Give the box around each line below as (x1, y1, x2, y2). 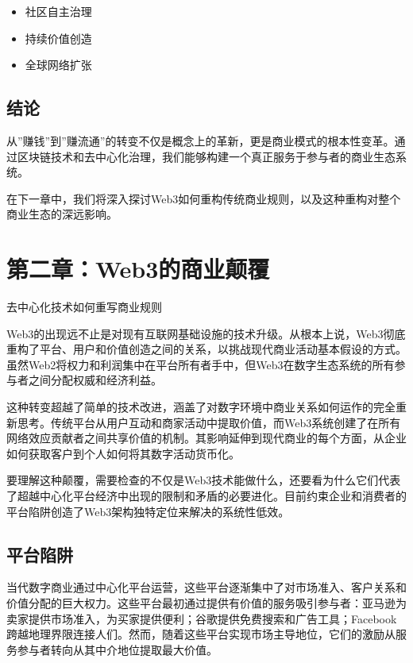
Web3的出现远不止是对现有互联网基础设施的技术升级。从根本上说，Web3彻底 (6, 325, 406, 341)
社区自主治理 (25, 3, 92, 19)
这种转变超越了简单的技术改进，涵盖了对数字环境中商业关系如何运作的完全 (6, 399, 396, 415)
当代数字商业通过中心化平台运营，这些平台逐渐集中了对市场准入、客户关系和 (6, 579, 407, 596)
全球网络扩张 (25, 56, 92, 73)
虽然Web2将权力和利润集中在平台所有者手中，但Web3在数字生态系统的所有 (6, 356, 395, 372)
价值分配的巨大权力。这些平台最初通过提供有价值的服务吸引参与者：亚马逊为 (6, 595, 407, 611)
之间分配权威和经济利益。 (28, 372, 162, 388)
